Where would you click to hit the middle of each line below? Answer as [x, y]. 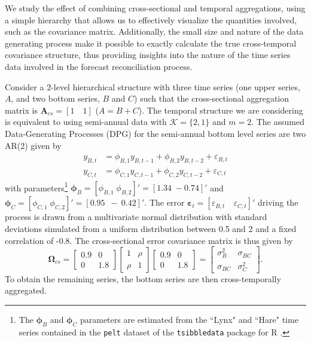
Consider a [25, 86]
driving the [278, 202]
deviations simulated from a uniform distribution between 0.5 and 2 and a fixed [151, 229]
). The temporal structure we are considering [221, 110]
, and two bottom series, [55, 98]
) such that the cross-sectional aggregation [212, 98]
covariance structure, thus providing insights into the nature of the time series [148, 55]
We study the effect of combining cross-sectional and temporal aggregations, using [155, 8]
